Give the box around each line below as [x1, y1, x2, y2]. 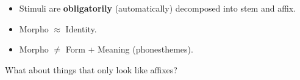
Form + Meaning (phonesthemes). [65, 43, 193, 56]
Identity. [65, 22, 97, 35]
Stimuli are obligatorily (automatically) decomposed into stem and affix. [19, 2, 296, 14]
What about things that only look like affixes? [5, 63, 177, 76]
